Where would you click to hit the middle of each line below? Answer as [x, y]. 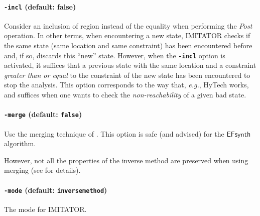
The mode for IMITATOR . [45, 209]
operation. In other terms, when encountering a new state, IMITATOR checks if [127, 35]
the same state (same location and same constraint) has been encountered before [128, 45]
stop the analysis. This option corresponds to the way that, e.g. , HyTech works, [126, 85]
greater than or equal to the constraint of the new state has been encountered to [127, 75]
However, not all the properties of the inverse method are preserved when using [126, 160]
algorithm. [20, 143]
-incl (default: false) [40, 6]
